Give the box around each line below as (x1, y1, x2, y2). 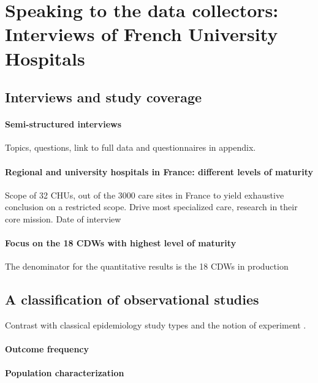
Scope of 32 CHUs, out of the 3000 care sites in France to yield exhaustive (5, 188, 284, 201)
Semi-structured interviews (5, 118, 122, 131)
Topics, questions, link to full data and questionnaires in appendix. (5, 141, 256, 154)
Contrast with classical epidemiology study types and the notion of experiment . (5, 319, 306, 332)
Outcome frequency (5, 343, 89, 355)
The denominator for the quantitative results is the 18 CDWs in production (5, 260, 289, 273)
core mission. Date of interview (5, 212, 121, 225)
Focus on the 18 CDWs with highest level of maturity (5, 237, 237, 249)
